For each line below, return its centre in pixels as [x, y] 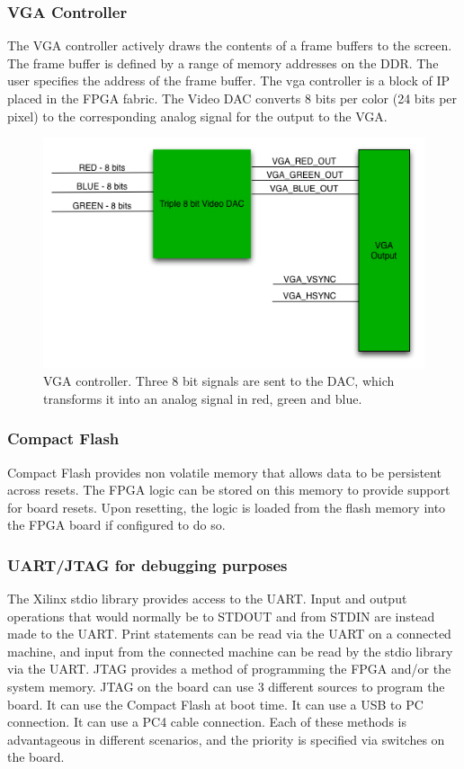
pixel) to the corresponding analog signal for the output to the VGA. [197, 116]
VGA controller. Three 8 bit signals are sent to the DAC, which [219, 381]
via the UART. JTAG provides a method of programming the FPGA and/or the [229, 669]
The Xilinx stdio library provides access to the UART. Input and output [207, 599]
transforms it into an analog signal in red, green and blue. [203, 398]
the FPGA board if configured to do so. [116, 525]
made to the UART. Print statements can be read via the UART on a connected [229, 634]
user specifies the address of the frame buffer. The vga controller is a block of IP [229, 80]
